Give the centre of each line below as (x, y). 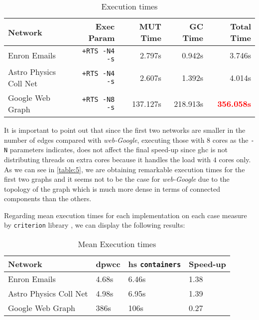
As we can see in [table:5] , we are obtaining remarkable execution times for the (125, 169)
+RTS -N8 (98, 99)
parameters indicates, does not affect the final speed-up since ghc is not (119, 150)
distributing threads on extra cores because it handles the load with (108, 159)
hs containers (155, 264)
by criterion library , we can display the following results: (95, 225)
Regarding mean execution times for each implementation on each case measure (126, 215)
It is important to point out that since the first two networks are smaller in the (125, 130)
